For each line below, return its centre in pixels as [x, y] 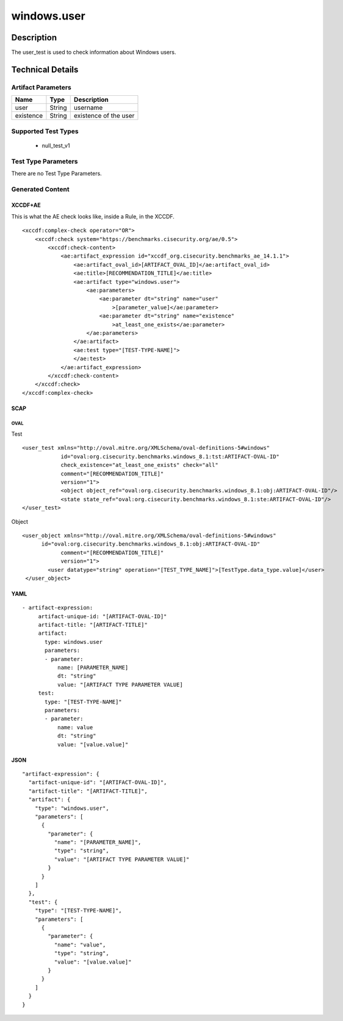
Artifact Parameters [41, 87]
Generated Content [40, 189]
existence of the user [104, 116]
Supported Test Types [45, 131]
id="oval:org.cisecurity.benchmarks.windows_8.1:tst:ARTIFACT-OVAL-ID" [170, 456]
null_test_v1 [56, 145]
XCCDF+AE [26, 205]
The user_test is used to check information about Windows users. [94, 52]
